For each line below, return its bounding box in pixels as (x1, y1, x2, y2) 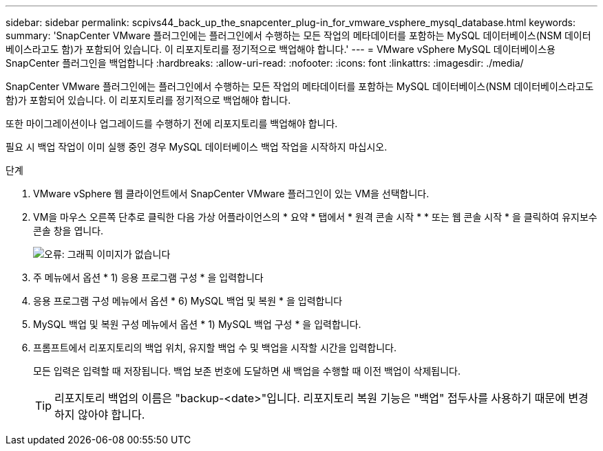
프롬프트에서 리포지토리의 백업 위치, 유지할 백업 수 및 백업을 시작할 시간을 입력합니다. (33, 342, 396, 353)
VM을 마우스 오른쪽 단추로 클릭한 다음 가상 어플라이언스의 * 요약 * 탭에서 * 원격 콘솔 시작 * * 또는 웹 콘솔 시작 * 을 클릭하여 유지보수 (33, 211, 597, 223)
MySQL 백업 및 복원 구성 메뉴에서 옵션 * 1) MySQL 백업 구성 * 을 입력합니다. (33, 318, 361, 330)
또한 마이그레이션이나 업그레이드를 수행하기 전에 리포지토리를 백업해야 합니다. (6, 118, 338, 129)
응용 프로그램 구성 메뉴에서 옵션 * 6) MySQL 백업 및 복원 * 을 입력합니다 (33, 295, 343, 307)
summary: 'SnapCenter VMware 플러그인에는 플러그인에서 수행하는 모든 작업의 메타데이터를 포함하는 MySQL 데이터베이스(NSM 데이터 (6, 30, 591, 41)
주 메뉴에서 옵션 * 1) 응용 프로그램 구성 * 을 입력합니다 (33, 272, 264, 283)
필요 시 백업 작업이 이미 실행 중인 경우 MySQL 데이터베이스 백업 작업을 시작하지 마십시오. (6, 141, 388, 153)
